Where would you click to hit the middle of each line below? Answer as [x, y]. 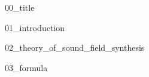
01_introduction [35, 27]
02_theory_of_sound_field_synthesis [75, 47]
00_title [20, 7]
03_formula [26, 67]
